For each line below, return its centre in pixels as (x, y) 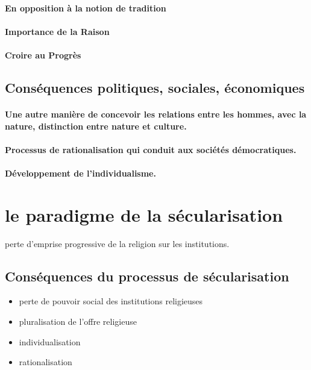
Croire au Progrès (43, 55)
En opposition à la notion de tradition (86, 8)
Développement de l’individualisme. (80, 173)
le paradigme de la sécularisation (144, 214)
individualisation (50, 341)
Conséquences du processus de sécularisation (147, 276)
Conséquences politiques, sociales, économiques (155, 87)
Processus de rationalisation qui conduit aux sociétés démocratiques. (151, 149)
